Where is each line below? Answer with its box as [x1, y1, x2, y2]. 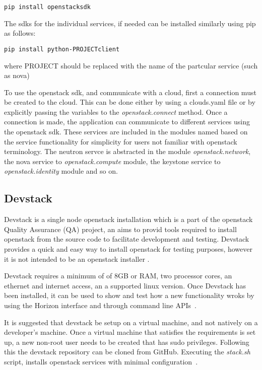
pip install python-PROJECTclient [4, 45, 120, 53]
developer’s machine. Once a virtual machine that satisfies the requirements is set [4, 327, 256, 337]
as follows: [4, 28, 36, 38]
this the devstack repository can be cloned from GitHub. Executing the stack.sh [4, 346, 250, 357]
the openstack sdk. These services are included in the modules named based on [4, 126, 248, 137]
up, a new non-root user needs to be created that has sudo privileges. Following [4, 336, 249, 347]
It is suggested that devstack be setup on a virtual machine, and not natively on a [4, 317, 258, 327]
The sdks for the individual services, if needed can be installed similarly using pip [4, 18, 256, 28]
